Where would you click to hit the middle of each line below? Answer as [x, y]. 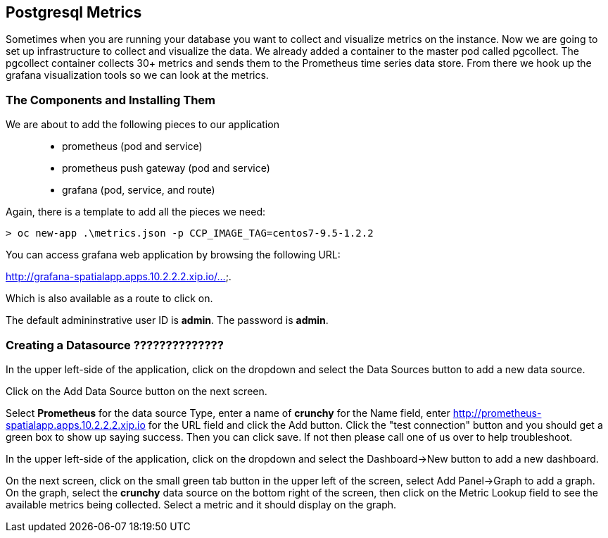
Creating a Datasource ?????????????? [115, 345]
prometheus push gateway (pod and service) [166, 168]
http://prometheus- [497, 413]
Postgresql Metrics [74, 12]
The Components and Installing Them [111, 100]
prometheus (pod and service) [132, 146]
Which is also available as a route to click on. [109, 299]
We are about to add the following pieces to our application [142, 125]
